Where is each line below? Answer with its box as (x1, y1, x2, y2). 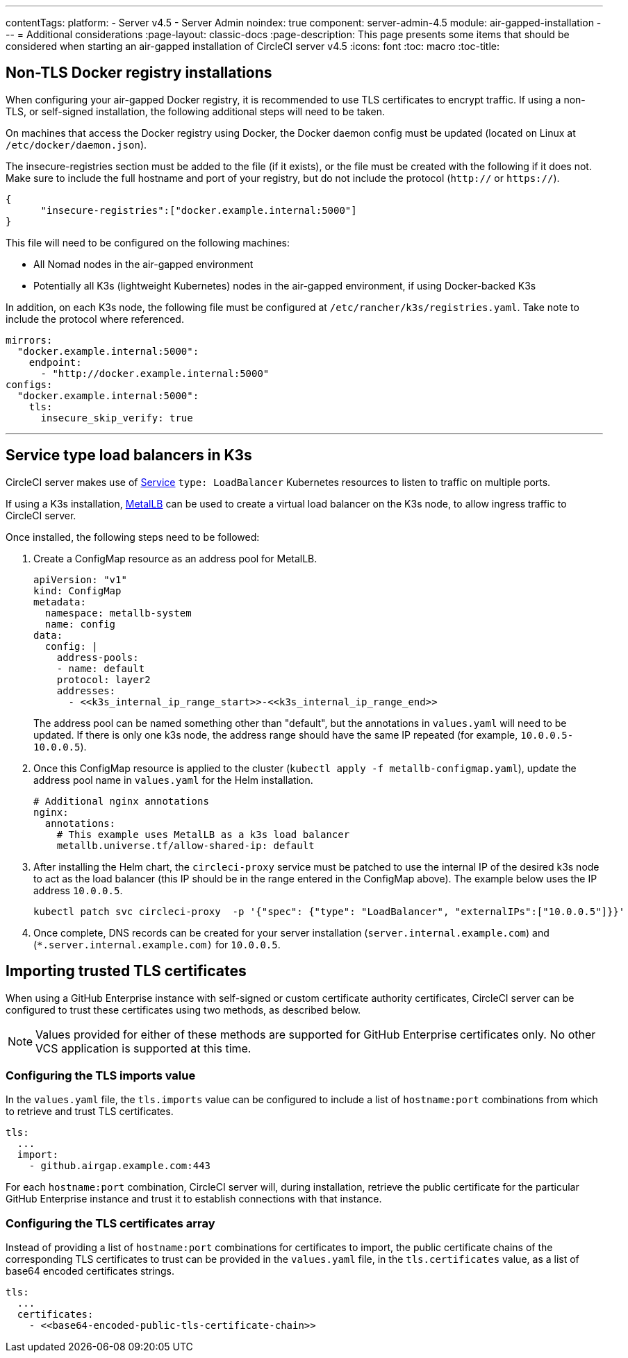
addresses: (56, 685, 116, 696)
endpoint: (28, 356, 82, 368)
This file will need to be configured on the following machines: (6, 236, 290, 249)
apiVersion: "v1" (33, 573, 127, 585)
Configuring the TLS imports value (6, 1068, 196, 1082)
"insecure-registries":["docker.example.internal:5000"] (40, 204, 357, 216)
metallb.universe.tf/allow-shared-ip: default (56, 839, 315, 851)
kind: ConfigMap (33, 585, 122, 596)
